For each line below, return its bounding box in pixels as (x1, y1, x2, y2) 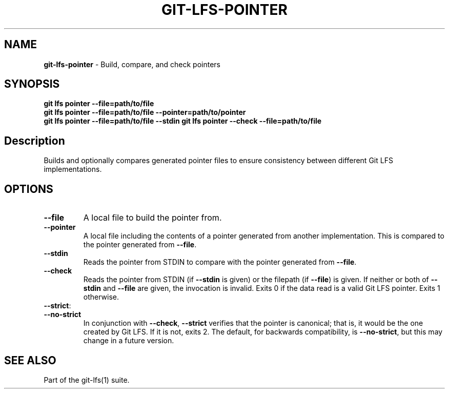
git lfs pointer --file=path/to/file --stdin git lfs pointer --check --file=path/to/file (44, 116, 322, 126)
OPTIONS (4, 182, 53, 195)
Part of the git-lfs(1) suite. (44, 375, 130, 384)
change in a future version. (83, 336, 174, 345)
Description (4, 134, 65, 147)
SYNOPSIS (4, 77, 60, 91)
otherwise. (83, 292, 119, 302)
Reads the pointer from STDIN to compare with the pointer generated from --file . (83, 258, 357, 267)
